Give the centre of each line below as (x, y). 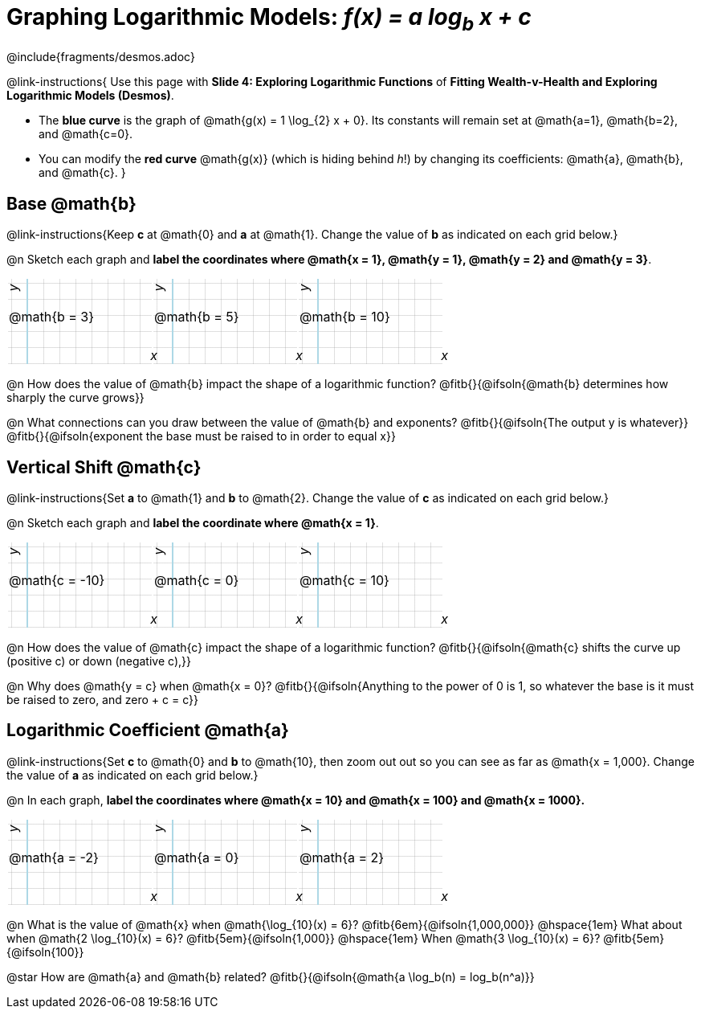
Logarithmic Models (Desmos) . (90, 96)
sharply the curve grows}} (75, 398)
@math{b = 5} (197, 317)
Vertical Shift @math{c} (104, 467)
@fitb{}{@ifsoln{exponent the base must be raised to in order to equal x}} (201, 436)
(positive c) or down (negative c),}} (99, 661)
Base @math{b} (71, 203)
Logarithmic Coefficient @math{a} (148, 731)
